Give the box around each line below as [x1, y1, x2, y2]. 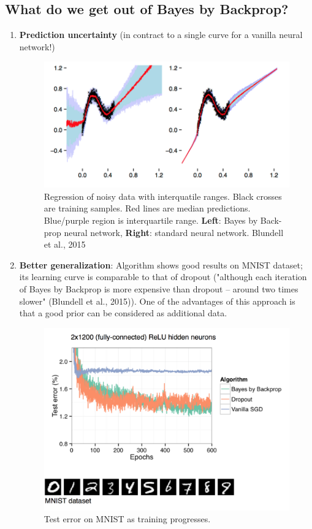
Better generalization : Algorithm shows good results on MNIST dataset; [19, 258, 303, 271]
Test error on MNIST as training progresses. [44, 512, 211, 525]
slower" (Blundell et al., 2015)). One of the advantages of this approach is [19, 294, 295, 307]
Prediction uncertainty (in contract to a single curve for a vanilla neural [19, 28, 303, 41]
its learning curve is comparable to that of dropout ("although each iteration [19, 270, 307, 283]
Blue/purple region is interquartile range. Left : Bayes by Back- [44, 213, 282, 226]
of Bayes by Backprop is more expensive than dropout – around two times [19, 282, 299, 295]
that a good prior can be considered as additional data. [19, 306, 227, 319]
